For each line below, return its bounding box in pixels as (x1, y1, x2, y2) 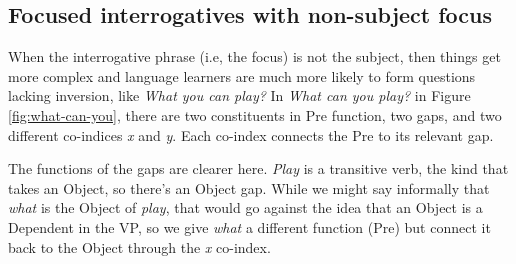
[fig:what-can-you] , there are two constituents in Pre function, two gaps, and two (8, 104, 502, 125)
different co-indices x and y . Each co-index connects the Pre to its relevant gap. (8, 124, 494, 145)
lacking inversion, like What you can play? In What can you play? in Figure (8, 85, 471, 106)
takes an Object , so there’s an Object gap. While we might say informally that (8, 177, 490, 198)
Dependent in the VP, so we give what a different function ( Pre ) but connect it (8, 216, 491, 237)
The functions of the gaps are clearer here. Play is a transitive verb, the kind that (8, 158, 509, 179)
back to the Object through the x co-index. (8, 236, 271, 257)
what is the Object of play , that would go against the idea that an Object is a (8, 197, 483, 218)
